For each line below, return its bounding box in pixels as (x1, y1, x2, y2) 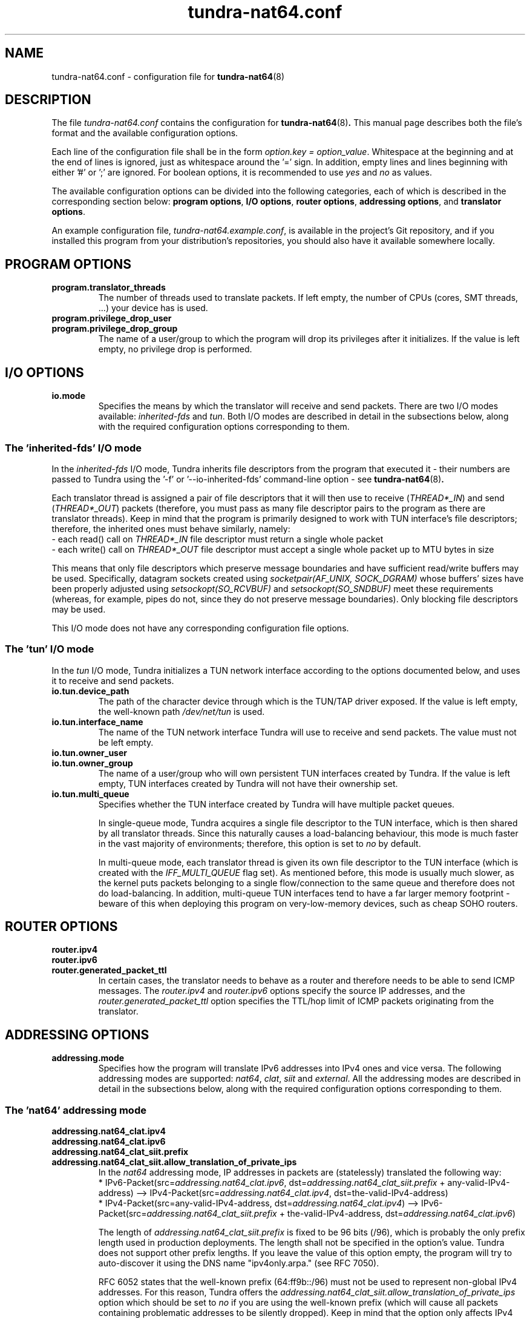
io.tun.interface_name (51, 716, 143, 727)
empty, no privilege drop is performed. (98, 344, 252, 355)
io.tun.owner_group (51, 757, 133, 768)
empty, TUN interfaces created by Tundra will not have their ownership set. (98, 778, 398, 789)
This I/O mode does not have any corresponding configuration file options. (51, 622, 349, 633)
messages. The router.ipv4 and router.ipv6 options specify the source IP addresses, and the (98, 985, 465, 996)
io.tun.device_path (51, 685, 129, 696)
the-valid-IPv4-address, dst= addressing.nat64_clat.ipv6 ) (287, 1208, 516, 1219)
